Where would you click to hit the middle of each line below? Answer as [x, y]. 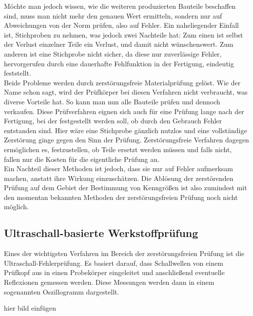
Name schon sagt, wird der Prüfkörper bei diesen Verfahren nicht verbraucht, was [126, 92]
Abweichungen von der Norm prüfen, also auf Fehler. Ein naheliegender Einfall [121, 25]
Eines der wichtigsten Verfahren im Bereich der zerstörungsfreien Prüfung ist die [124, 253]
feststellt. [18, 73]
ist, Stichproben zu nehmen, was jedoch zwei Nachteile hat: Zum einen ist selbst [124, 34]
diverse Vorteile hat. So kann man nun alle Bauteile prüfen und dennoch [112, 101]
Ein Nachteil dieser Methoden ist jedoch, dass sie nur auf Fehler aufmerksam [119, 168]
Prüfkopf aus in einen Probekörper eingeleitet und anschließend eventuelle [114, 272]
